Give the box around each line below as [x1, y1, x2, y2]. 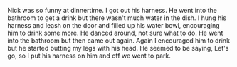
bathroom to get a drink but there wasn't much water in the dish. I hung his [7, 14, 226, 22]
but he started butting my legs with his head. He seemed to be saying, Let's [7, 44, 229, 52]
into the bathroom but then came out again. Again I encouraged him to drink [7, 36, 230, 45]
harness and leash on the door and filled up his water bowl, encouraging [7, 21, 220, 29]
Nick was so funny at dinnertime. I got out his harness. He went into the [7, 6, 217, 14]
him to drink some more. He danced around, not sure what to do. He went [7, 29, 223, 37]
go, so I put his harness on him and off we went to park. [7, 51, 171, 60]
